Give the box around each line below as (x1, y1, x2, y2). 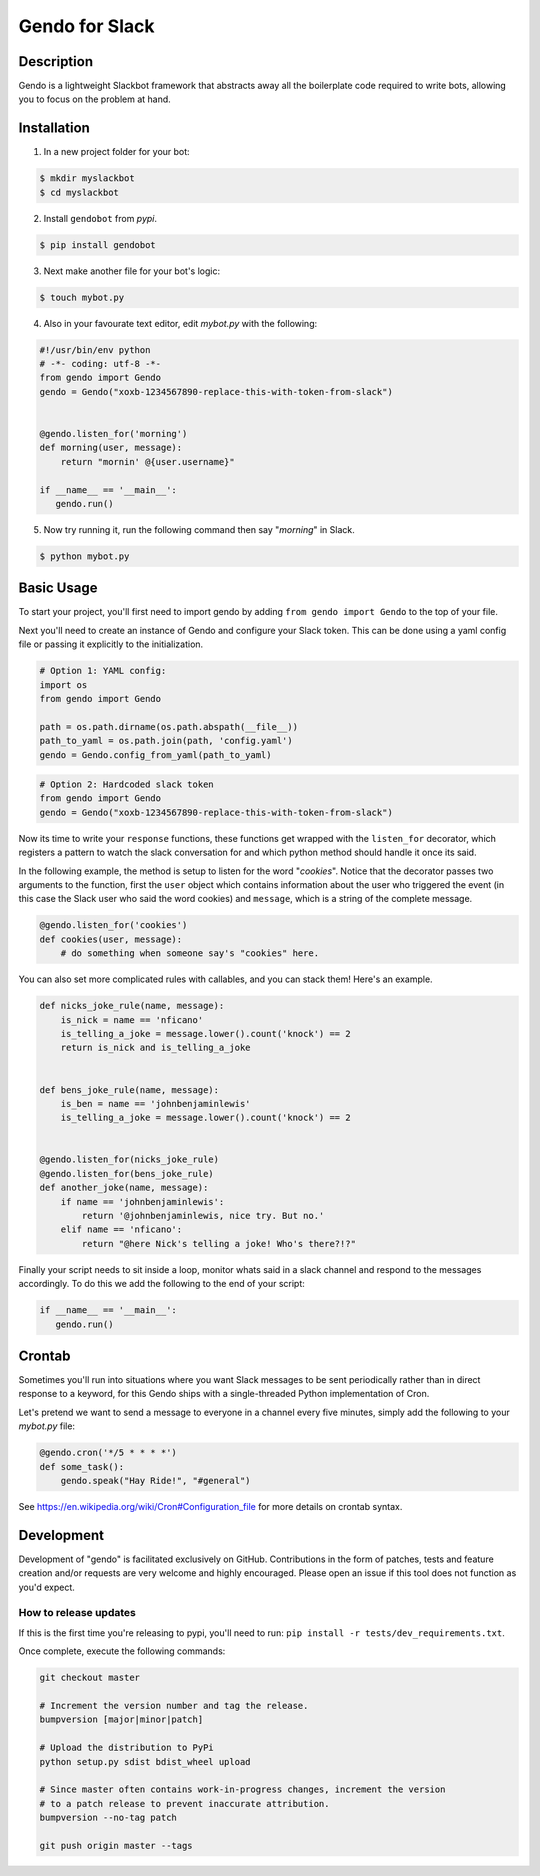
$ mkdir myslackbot (39, 173, 135, 184)
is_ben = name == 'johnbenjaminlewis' (60, 1098, 251, 1109)
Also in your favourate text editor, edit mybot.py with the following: (43, 317, 318, 329)
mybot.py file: (18, 1420, 75, 1432)
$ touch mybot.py (39, 291, 125, 303)
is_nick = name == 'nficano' (60, 1014, 204, 1025)
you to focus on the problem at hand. (18, 93, 172, 105)
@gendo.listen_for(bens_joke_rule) (39, 1168, 214, 1179)
